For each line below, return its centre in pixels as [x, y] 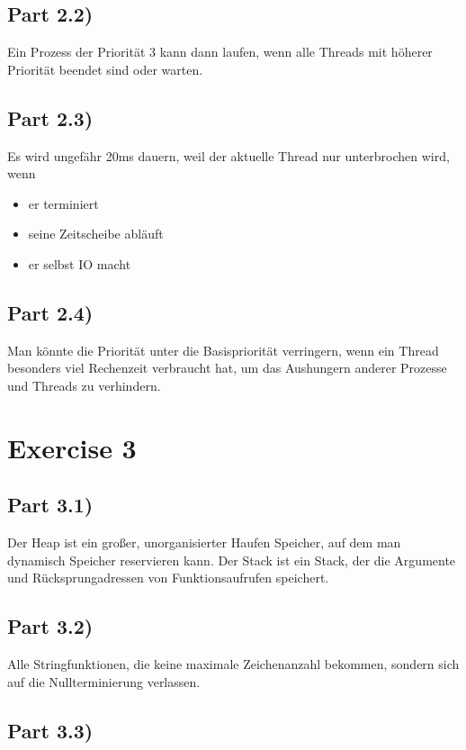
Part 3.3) [50, 730]
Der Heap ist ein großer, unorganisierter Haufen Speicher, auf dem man [204, 542]
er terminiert [63, 203]
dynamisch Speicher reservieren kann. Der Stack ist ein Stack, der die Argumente [232, 560]
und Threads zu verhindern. [84, 385]
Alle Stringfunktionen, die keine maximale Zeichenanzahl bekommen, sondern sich [233, 664]
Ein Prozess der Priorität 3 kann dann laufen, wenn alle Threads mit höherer [220, 52]
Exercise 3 [72, 447]
